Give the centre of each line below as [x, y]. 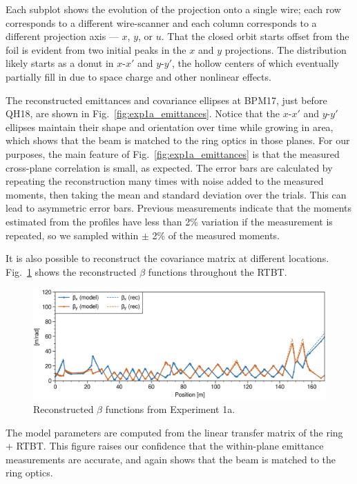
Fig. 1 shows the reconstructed [71, 271]
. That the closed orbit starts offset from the [255, 36]
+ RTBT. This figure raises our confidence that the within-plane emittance [165, 446]
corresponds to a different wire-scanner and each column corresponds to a [161, 22]
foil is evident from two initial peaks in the [96, 49]
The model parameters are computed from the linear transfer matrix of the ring [174, 432]
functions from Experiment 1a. [170, 409]
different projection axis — [62, 36]
